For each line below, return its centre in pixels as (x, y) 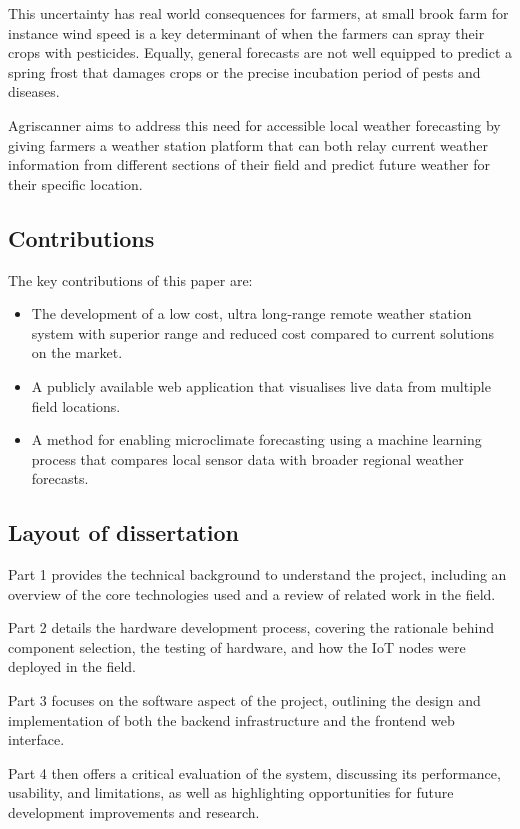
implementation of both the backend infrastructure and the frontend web (231, 719)
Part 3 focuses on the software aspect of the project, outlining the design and (244, 700)
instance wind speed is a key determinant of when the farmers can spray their (246, 32)
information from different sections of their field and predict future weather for (249, 164)
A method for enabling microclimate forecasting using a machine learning (256, 439)
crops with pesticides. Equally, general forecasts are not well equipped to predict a (260, 52)
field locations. (76, 405)
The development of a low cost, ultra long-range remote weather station (251, 313)
